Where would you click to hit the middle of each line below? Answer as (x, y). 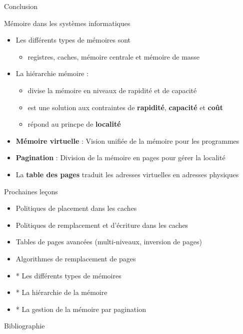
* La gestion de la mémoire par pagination (81, 309)
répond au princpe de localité (74, 124)
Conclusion (21, 6)
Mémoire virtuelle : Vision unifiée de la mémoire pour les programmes (127, 140)
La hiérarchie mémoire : (52, 73)
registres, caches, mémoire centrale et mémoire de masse (114, 56)
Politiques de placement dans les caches (76, 208)
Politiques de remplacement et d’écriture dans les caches (102, 225)
